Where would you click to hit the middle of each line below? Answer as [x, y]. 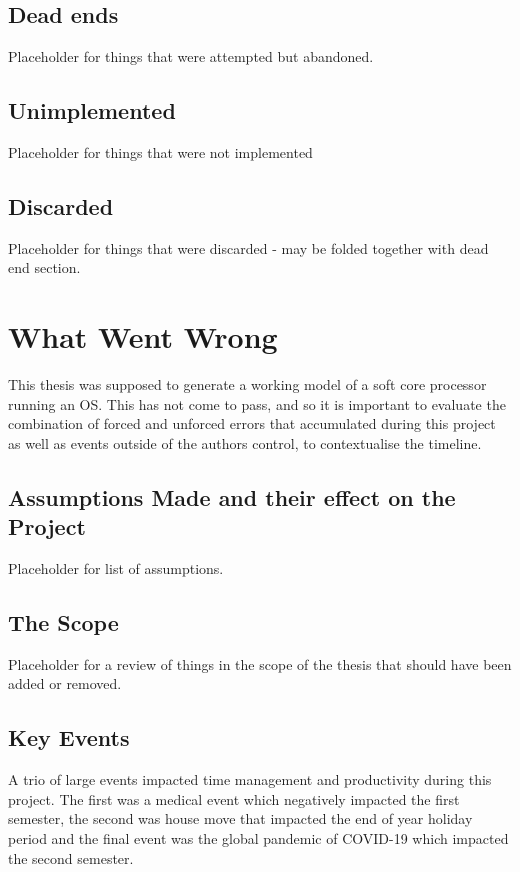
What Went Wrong [143, 336]
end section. [44, 267]
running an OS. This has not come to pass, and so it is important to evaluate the [257, 403]
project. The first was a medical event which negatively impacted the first [234, 798]
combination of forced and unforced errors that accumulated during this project [252, 423]
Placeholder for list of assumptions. [116, 568]
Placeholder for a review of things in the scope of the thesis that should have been [260, 663]
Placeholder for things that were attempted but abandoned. [191, 56]
